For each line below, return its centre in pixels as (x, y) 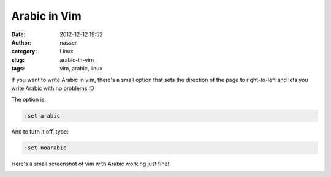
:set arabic (42, 116)
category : (24, 51)
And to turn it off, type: (40, 132)
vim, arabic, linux (81, 69)
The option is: (29, 100)
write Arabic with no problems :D (53, 88)
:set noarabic (45, 148)
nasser (68, 42)
